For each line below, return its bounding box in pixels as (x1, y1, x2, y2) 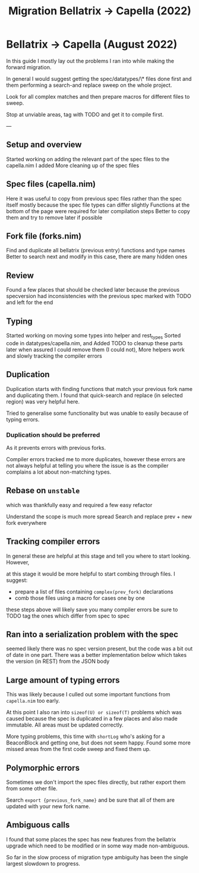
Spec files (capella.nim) (6, 179, 96, 189)
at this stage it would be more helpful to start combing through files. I (6, 570, 175, 577)
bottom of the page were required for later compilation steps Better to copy (6, 207, 190, 215)
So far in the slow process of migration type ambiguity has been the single (6, 853, 188, 861)
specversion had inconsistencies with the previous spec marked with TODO (6, 293, 192, 300)
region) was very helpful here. (6, 398, 80, 405)
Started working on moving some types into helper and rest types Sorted (6, 332, 181, 340)
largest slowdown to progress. (6, 860, 80, 867)
